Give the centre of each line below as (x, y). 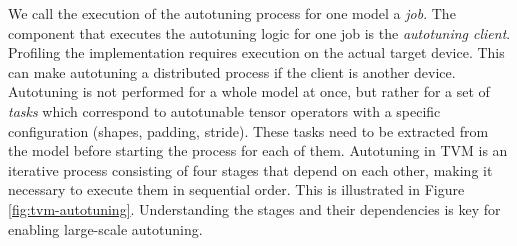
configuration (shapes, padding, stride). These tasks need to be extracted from (248, 130)
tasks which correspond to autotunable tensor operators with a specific (224, 110)
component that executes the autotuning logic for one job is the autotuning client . (259, 32)
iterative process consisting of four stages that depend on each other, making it (250, 169)
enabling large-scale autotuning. (105, 228)
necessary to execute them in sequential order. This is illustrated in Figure (236, 189)
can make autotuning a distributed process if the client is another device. (232, 71)
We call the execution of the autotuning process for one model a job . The (232, 13)
